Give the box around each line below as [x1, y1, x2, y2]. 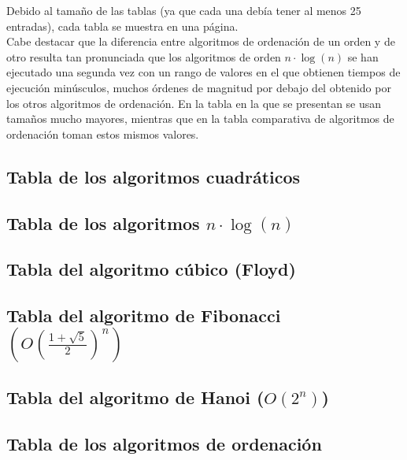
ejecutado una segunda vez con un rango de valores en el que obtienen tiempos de [6, 64, 401, 80]
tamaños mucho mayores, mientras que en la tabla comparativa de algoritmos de [6, 110, 394, 127]
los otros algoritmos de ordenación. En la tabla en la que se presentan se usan [6, 95, 382, 111]
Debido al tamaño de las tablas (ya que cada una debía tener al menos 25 [6, 2, 361, 18]
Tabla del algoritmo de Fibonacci [6, 303, 281, 328]
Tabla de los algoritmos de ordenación [6, 431, 322, 455]
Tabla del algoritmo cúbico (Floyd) [6, 257, 296, 281]
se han [347, 48, 379, 65]
